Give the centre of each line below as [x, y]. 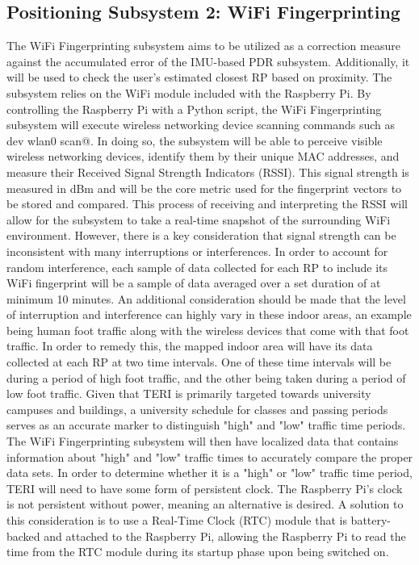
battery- [371, 520]
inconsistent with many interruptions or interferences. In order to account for [197, 251]
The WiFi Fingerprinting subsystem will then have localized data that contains [203, 441]
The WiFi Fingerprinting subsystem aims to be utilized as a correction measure [203, 46]
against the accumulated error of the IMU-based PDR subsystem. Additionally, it [208, 61]
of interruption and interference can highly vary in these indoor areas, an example [209, 314]
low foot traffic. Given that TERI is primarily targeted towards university [189, 393]
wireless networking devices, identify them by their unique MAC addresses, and [203, 156]
